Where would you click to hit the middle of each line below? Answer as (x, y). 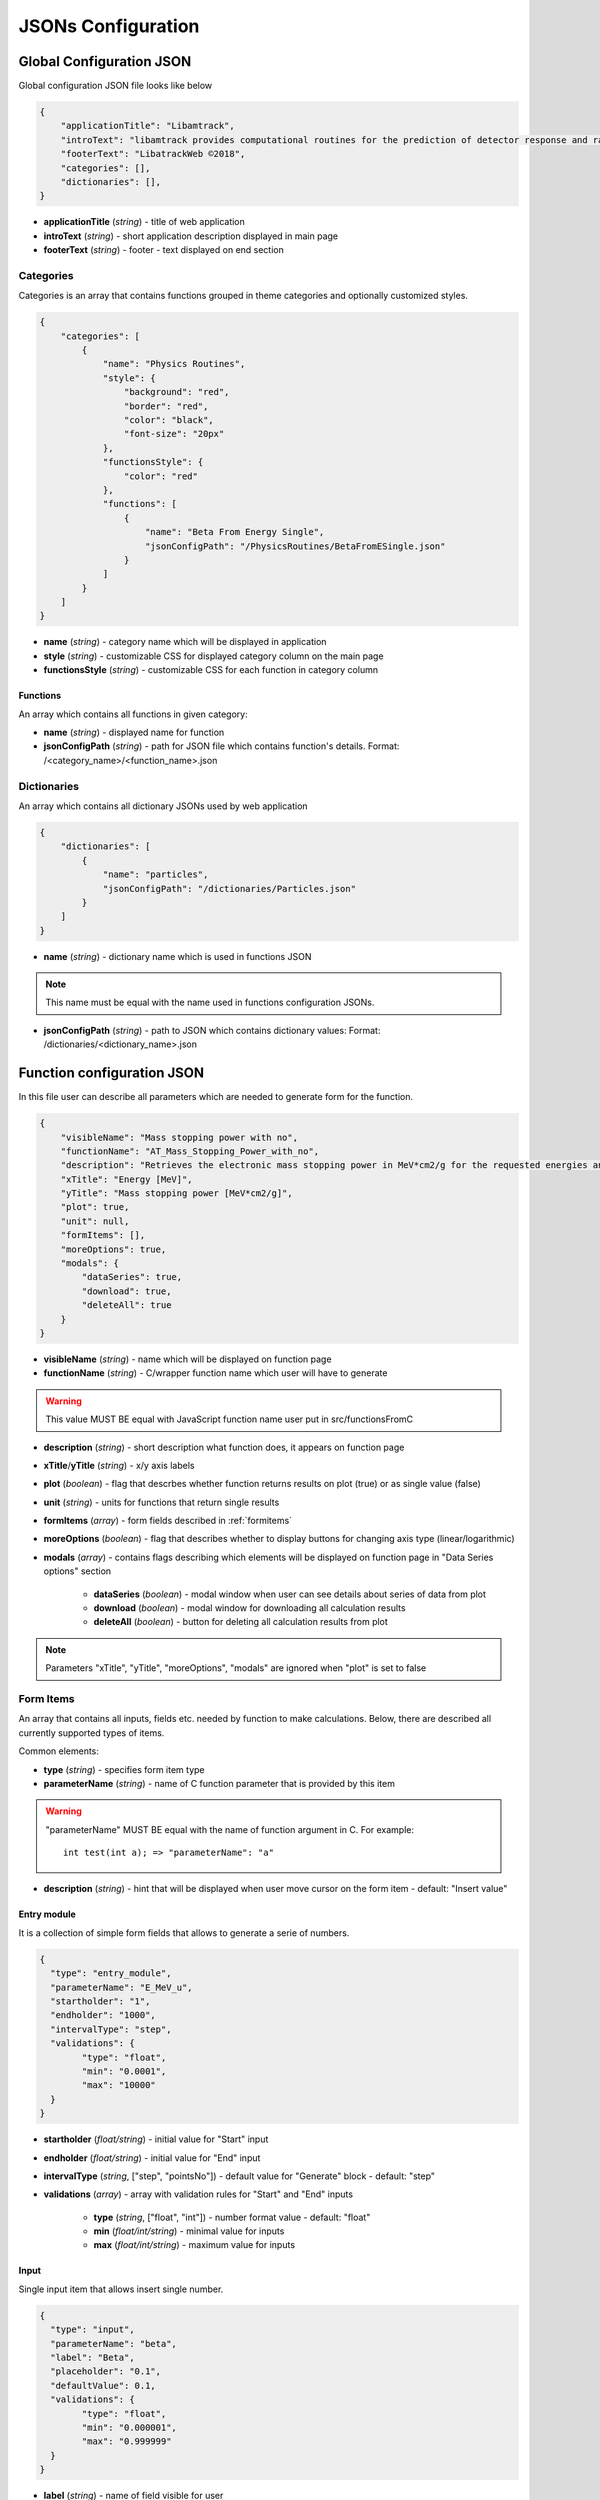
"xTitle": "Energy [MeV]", (127, 1179)
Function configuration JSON (111, 1073)
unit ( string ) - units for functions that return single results (161, 1502)
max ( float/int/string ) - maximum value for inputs (194, 2245)
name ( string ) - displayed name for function (134, 732)
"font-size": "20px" (174, 434)
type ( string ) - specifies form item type (124, 1769)
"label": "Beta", (92, 2358)
